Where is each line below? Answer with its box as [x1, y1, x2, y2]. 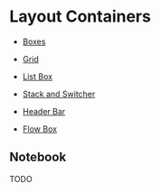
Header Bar [22, 105, 66, 116]
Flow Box [22, 123, 57, 134]
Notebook [9, 150, 67, 165]
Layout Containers [9, 6, 152, 27]
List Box [22, 70, 52, 82]
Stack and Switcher [22, 88, 96, 99]
